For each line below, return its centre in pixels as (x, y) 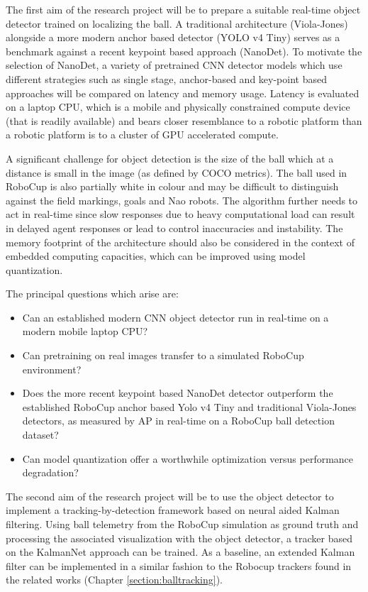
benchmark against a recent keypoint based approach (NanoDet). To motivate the (184, 51)
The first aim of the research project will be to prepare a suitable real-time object (183, 9)
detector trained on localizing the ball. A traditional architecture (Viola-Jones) (177, 23)
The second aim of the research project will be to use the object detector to (170, 496)
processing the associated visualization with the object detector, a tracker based (179, 538)
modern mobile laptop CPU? (85, 331)
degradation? (50, 472)
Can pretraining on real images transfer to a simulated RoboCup (163, 355)
